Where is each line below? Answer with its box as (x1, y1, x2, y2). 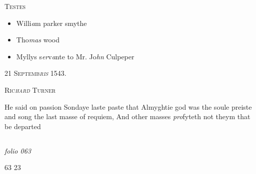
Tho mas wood (16, 34, 59, 45)
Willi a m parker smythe (16, 17, 87, 28)
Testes (4, 1, 26, 11)
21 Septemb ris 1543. (4, 68, 66, 78)
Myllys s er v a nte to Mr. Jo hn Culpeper (16, 51, 134, 61)
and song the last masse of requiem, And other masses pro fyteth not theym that (4, 111, 250, 122)
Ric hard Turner (4, 84, 56, 95)
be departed (4, 121, 41, 131)
